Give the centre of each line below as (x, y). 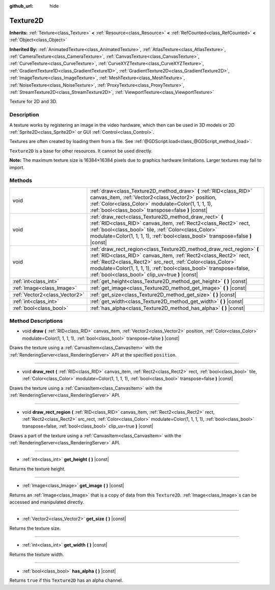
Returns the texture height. (37, 469)
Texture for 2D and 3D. (33, 102)
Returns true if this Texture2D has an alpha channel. (66, 580)
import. (17, 167)
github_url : (21, 6)
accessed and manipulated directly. (47, 502)
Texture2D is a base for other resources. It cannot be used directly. (81, 151)
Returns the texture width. (37, 554)
